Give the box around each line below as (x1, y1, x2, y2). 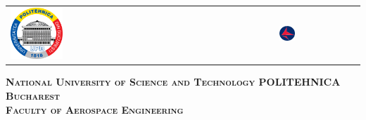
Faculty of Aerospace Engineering (6, 102, 184, 116)
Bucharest (6, 88, 60, 103)
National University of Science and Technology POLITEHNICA (6, 74, 341, 89)
